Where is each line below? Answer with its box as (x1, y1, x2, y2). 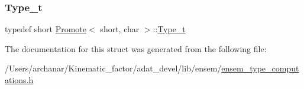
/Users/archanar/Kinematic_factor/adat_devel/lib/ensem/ (5, 62, 222, 74)
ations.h (5, 74, 34, 85)
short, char (100, 23, 140, 35)
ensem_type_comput (221, 62, 299, 74)
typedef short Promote (5, 23, 87, 35)
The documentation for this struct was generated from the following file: (5, 42, 267, 54)
